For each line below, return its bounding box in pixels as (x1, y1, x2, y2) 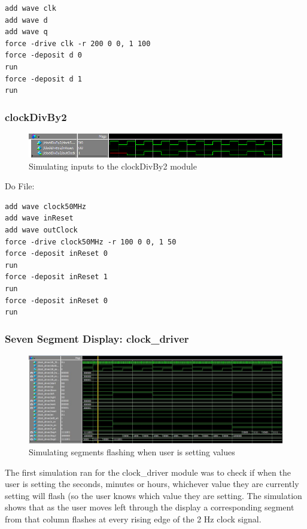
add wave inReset (5, 214, 74, 223)
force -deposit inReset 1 (5, 273, 108, 282)
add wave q (5, 28, 48, 37)
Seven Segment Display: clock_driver (5, 331, 189, 346)
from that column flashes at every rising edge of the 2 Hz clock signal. (5, 512, 262, 525)
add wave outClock (5, 226, 78, 235)
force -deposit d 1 (5, 74, 82, 83)
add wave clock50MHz (5, 202, 87, 211)
